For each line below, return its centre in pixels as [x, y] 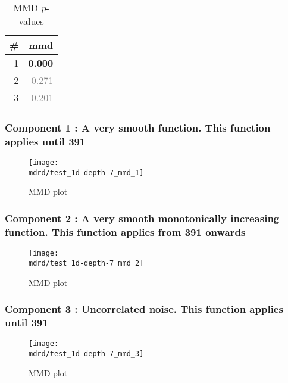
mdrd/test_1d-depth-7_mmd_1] [86, 172]
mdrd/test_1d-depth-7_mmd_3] [86, 354]
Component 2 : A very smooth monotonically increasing [142, 218]
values [31, 21]
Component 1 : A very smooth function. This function [138, 127]
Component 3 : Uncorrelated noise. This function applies [144, 309]
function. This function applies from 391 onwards [125, 231]
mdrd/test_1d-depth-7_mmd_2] [86, 263]
